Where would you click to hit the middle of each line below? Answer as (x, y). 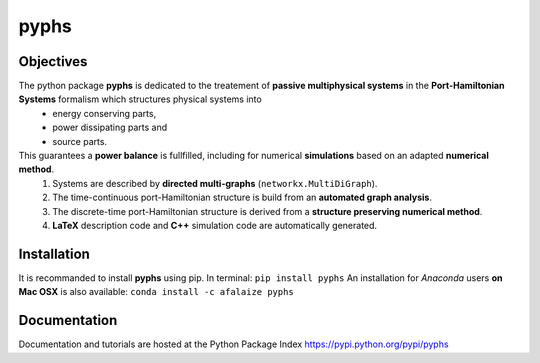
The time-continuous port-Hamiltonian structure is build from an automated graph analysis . (242, 197)
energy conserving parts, (104, 113)
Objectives (53, 61)
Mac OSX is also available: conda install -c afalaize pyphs (156, 292)
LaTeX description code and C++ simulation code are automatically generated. (215, 225)
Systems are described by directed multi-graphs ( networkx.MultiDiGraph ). (215, 183)
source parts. (80, 141)
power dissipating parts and (110, 127)
